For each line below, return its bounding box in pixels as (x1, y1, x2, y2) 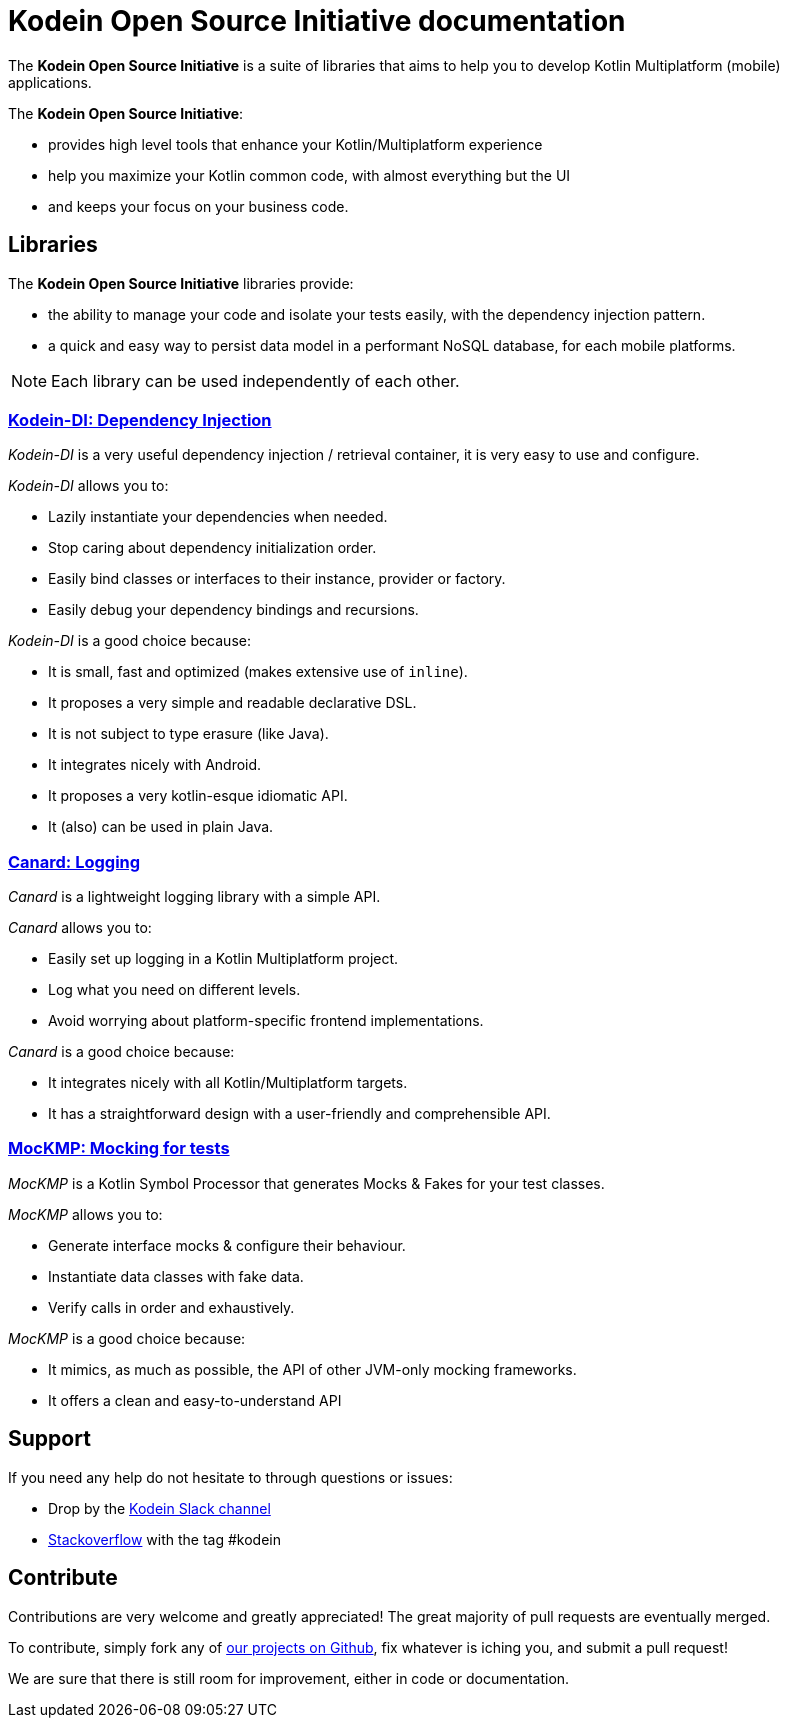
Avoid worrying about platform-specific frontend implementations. (48, 1012, 484, 1030)
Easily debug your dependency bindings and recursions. (48, 601, 419, 619)
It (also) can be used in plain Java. (48, 818, 274, 836)
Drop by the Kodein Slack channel (48, 1499, 271, 1517)
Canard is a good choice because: (8, 1043, 235, 1061)
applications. (8, 73, 92, 91)
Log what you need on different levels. (48, 981, 301, 999)
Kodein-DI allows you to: (8, 477, 169, 495)
